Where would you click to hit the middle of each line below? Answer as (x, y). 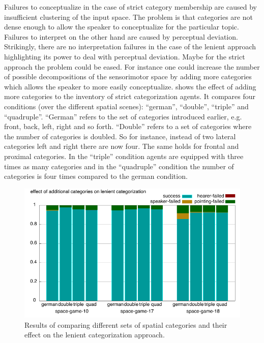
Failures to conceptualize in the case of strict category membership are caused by (130, 7)
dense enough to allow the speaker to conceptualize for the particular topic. (122, 27)
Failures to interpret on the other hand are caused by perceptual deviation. (121, 36)
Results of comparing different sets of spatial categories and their (126, 324)
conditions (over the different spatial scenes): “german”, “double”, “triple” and (126, 106)
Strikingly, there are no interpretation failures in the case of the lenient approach (130, 46)
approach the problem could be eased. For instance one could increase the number (132, 66)
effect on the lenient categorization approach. (95, 335)
